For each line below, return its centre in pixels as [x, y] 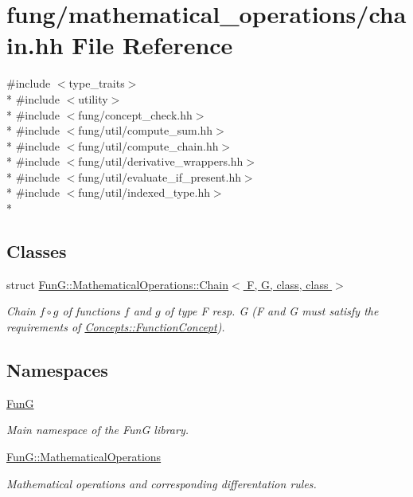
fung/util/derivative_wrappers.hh [161, 161]
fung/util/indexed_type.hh [144, 192]
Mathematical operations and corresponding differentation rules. [162, 483]
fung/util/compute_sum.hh [146, 130]
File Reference [152, 45]
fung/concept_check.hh [135, 114]
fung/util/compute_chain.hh [148, 145]
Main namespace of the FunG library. [97, 430]
